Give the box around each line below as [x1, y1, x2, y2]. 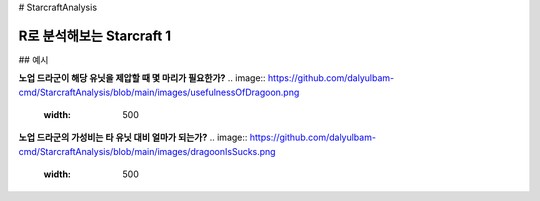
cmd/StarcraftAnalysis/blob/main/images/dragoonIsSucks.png [18, 145, 276, 157]
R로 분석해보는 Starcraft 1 [18, 27, 172, 44]
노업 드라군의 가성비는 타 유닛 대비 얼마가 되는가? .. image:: [18, 131, 248, 144]
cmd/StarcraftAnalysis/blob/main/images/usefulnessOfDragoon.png [18, 86, 300, 98]
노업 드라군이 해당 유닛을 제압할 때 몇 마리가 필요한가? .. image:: [18, 72, 266, 84]
